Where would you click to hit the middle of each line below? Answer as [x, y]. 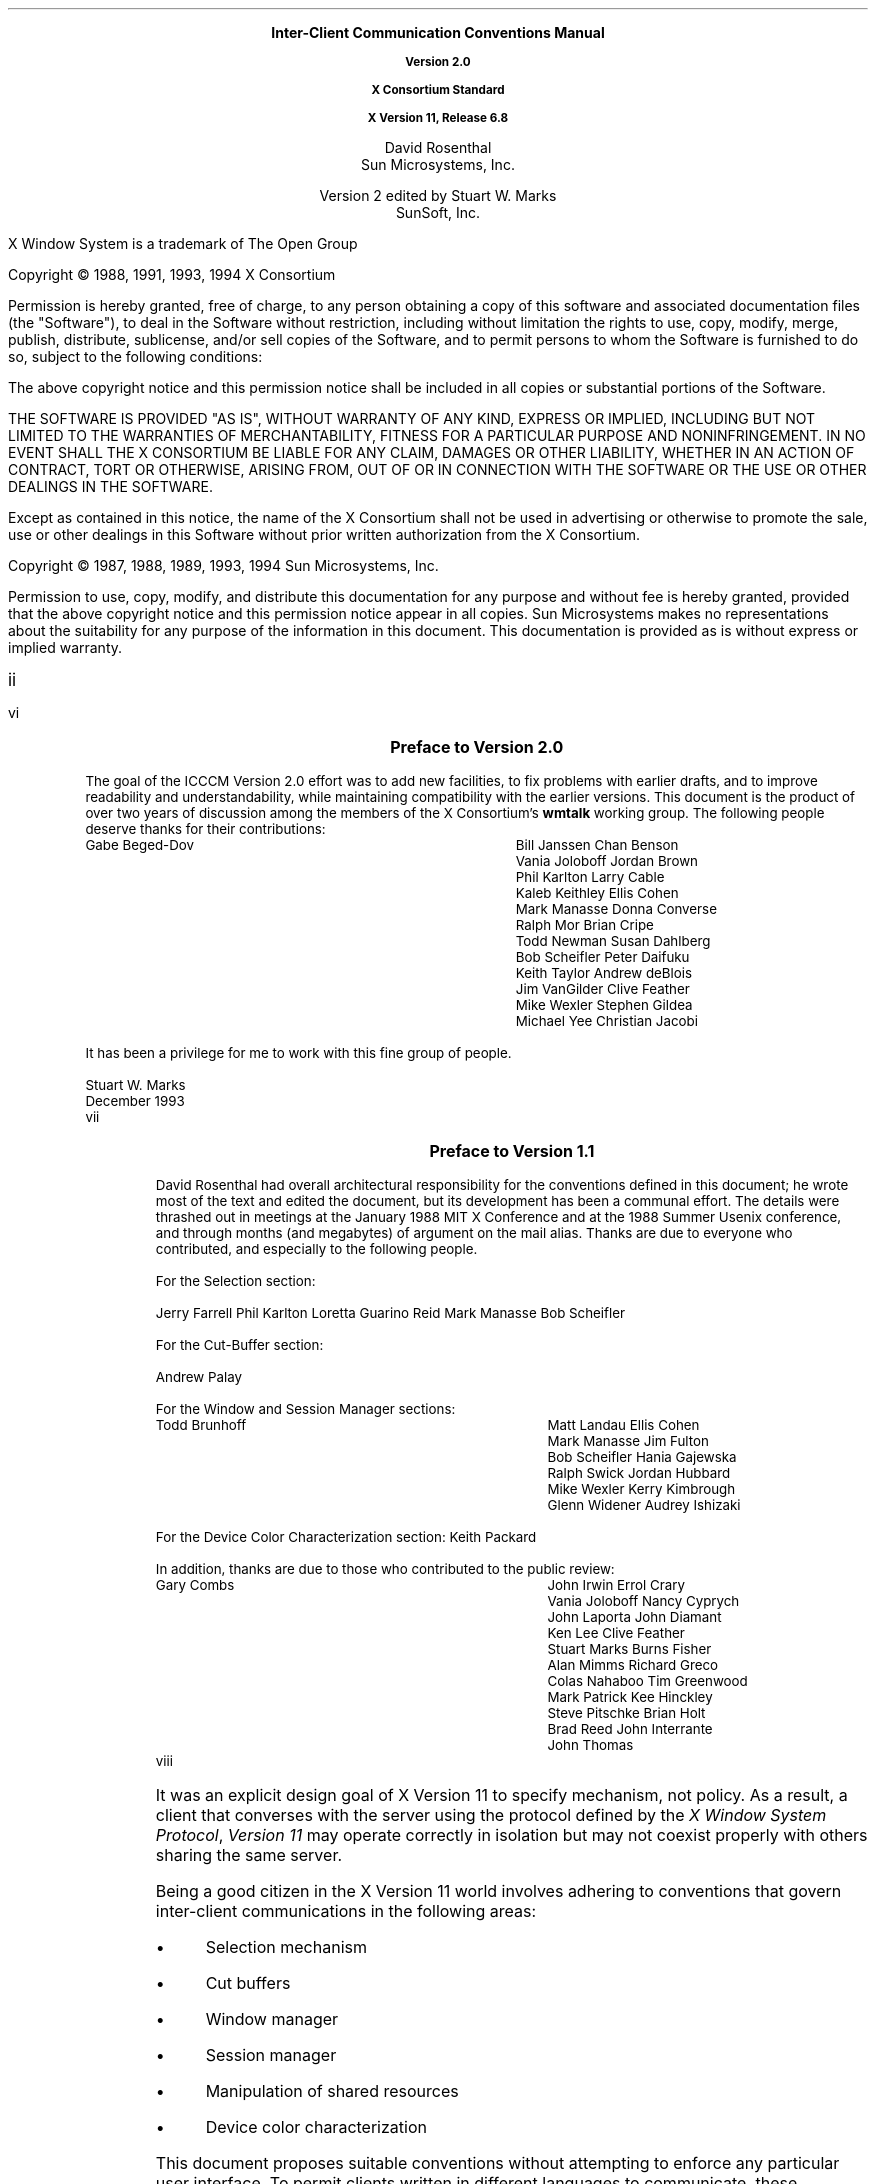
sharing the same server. [249, 1855]
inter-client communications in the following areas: [346, 1911]
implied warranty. [65, 647]
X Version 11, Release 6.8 [438, 118]
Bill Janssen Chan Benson [597, 845]
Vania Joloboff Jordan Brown [606, 861]
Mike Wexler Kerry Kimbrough [641, 1489]
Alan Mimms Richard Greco [633, 1665]
